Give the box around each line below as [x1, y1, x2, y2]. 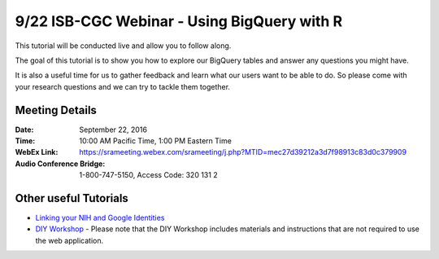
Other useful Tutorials [15, 191, 129, 205]
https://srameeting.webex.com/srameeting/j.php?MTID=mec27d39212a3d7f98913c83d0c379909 [79, 147, 406, 157]
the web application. [35, 235, 104, 245]
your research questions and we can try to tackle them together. [15, 81, 231, 91]
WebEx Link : [15, 147, 59, 157]
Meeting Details [15, 103, 98, 117]
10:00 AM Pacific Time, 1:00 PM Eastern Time [79, 136, 232, 146]
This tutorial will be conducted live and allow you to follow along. [15, 41, 232, 50]
